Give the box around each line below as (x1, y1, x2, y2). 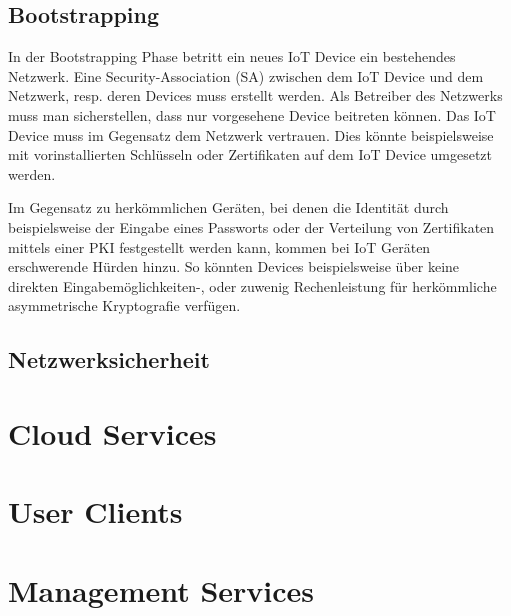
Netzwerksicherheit (8, 344, 210, 375)
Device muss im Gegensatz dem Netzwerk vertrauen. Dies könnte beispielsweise (8, 124, 494, 145)
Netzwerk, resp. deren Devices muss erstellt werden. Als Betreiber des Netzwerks (8, 85, 503, 106)
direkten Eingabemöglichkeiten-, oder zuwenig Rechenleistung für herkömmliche (8, 275, 497, 296)
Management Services (8, 569, 315, 610)
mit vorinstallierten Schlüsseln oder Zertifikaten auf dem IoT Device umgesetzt (8, 144, 493, 165)
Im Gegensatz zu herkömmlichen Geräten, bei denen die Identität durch (8, 197, 449, 218)
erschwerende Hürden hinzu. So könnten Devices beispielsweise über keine (8, 256, 460, 277)
